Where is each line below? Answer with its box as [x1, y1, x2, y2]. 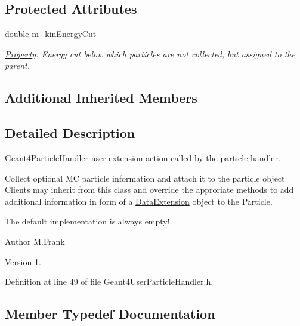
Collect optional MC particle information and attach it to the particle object [5, 171, 285, 184]
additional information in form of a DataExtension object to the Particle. [5, 195, 273, 207]
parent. [5, 59, 30, 72]
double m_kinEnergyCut [5, 27, 97, 40]
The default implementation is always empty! [5, 215, 170, 227]
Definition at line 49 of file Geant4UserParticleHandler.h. [5, 275, 214, 288]
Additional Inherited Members [5, 88, 197, 107]
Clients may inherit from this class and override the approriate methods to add [5, 183, 294, 196]
